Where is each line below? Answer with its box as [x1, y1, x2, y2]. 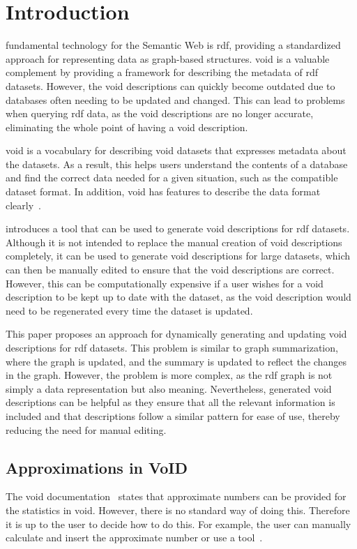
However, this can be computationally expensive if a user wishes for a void [6, 276, 324, 290]
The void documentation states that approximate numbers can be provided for [6, 489, 347, 504]
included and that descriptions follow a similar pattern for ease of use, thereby [6, 408, 340, 423]
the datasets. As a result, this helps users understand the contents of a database [6, 156, 348, 171]
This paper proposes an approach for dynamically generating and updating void [6, 326, 347, 341]
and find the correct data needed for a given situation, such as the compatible [6, 170, 338, 185]
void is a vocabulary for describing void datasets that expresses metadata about [6, 143, 347, 158]
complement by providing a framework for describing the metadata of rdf [6, 65, 318, 80]
